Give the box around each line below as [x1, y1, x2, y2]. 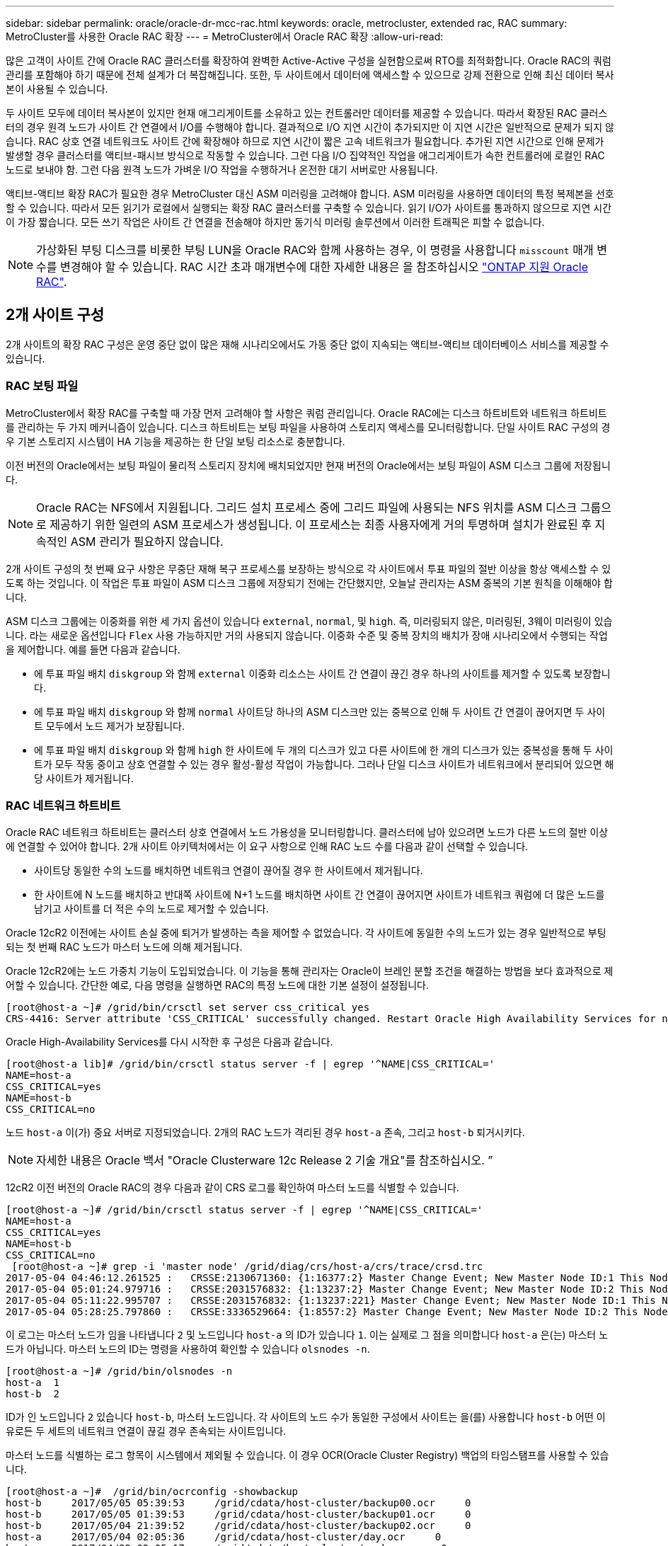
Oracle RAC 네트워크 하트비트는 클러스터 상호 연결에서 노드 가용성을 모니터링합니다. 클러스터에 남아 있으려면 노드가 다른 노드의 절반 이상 [6, 826, 609, 839]
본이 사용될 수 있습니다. [6, 83, 108, 95]
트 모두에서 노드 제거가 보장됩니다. [34, 719, 185, 732]
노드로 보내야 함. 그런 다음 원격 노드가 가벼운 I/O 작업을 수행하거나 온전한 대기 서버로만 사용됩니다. [6, 164, 438, 176]
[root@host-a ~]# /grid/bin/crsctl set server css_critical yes [6, 1002, 370, 1014]
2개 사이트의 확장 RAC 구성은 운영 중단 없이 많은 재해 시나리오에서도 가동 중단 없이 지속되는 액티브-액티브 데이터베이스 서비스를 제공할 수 [6, 338, 609, 350]
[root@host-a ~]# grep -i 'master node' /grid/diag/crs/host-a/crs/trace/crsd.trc [11, 1261, 483, 1273]
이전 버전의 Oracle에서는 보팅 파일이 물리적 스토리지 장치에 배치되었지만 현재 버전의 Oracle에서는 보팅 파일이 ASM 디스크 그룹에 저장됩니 [6, 459, 611, 471]
